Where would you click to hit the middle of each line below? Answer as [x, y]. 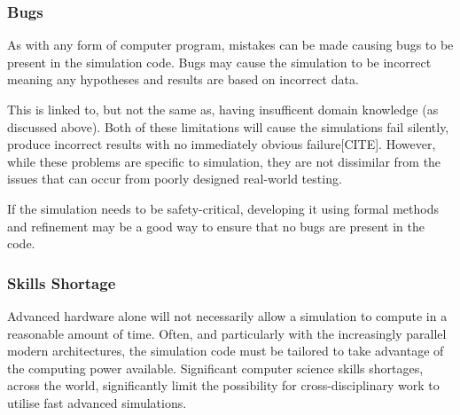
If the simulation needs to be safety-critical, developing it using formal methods [223, 208]
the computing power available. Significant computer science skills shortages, [215, 368]
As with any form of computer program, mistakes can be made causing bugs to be [230, 45]
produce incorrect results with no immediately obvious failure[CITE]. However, [222, 144]
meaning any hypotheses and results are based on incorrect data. [183, 79]
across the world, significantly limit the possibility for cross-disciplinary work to [223, 385]
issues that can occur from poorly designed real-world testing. [175, 179]
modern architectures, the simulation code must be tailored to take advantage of [226, 351]
